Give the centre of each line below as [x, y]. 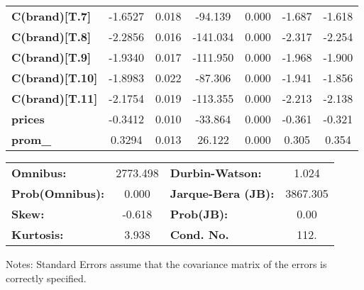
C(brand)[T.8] [51, 37]
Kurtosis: [38, 234]
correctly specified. [46, 278]
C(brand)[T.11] [55, 98]
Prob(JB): [199, 214]
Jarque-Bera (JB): [222, 193]
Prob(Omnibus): [58, 193]
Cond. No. [199, 234]
